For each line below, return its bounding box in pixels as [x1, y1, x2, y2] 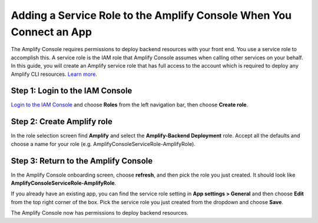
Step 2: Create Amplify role [11, 117, 113, 127]
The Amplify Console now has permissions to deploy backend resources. [11, 209, 188, 217]
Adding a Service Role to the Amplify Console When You [11, 9, 291, 22]
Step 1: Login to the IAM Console [11, 86, 132, 96]
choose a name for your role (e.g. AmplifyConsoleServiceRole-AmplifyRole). [11, 140, 196, 147]
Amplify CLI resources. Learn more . [11, 71, 97, 78]
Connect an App [11, 25, 92, 38]
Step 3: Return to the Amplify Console [11, 156, 153, 166]
